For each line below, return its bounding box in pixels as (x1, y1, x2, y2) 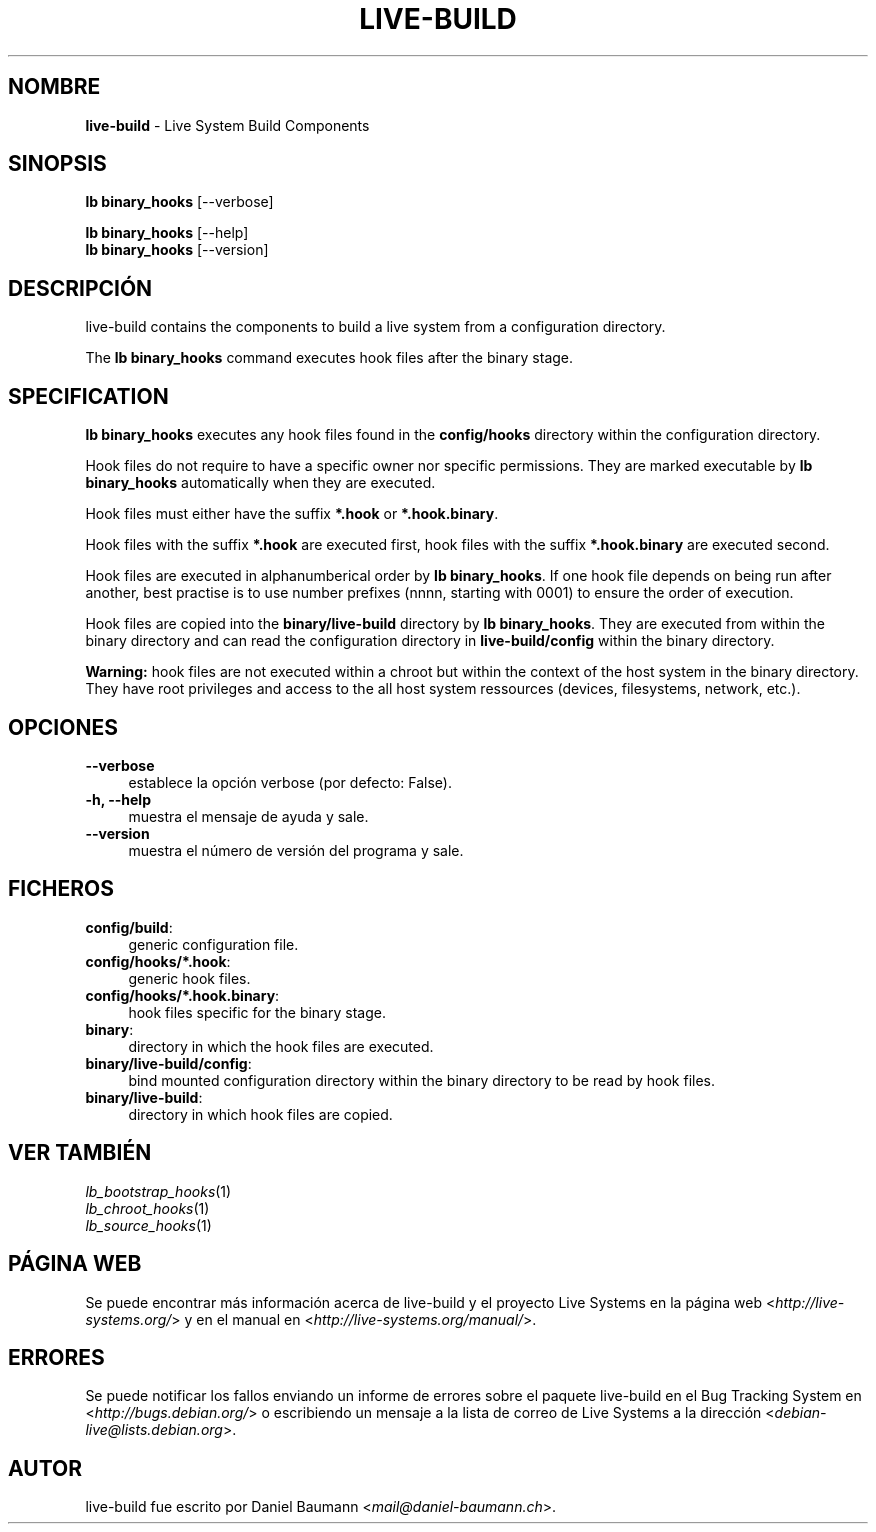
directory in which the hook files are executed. (128, 1037, 434, 1055)
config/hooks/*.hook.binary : (85, 986, 280, 1004)
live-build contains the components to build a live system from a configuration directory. (85, 318, 666, 336)
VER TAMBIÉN (8, 1140, 152, 1166)
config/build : (85, 918, 173, 936)
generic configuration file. (128, 935, 299, 953)
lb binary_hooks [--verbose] (85, 193, 274, 211)
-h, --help (85, 790, 151, 808)
